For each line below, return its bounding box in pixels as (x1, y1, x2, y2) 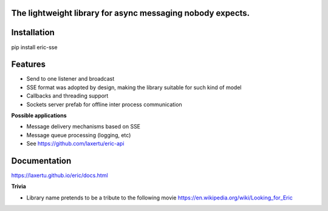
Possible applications (11, 112, 67, 119)
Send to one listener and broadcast (26, 75, 115, 82)
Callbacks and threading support (26, 92, 109, 99)
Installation (11, 27, 55, 38)
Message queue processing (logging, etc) (26, 131, 131, 139)
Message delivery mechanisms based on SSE (26, 123, 141, 130)
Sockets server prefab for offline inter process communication (26, 101, 182, 108)
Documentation (11, 155, 72, 166)
